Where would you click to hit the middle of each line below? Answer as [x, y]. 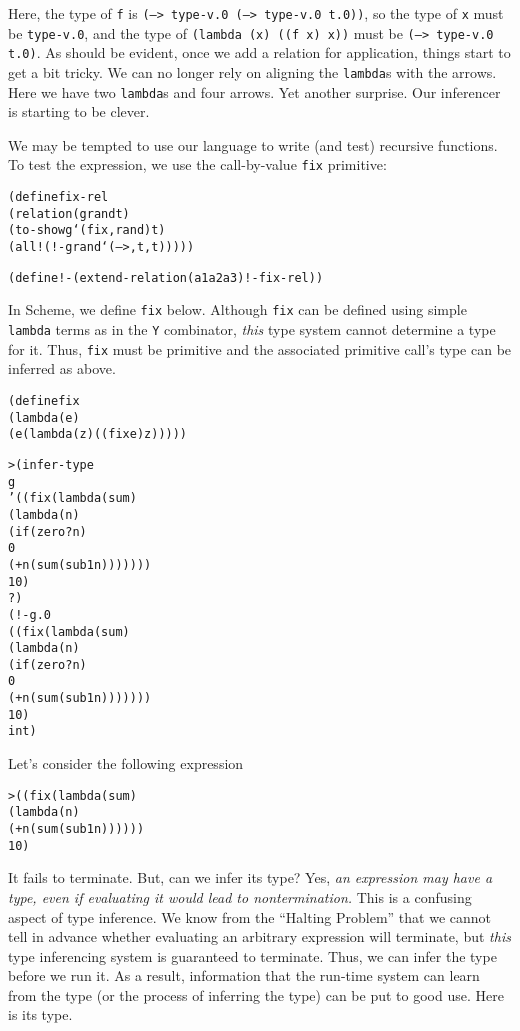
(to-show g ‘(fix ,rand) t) [87, 230]
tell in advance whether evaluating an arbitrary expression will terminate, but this [259, 936]
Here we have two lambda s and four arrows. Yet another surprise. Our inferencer [254, 91]
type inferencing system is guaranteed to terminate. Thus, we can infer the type [252, 955]
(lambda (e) [44, 417]
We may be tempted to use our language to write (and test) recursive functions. [253, 144]
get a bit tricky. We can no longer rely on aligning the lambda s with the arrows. [252, 71]
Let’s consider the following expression [126, 763]
